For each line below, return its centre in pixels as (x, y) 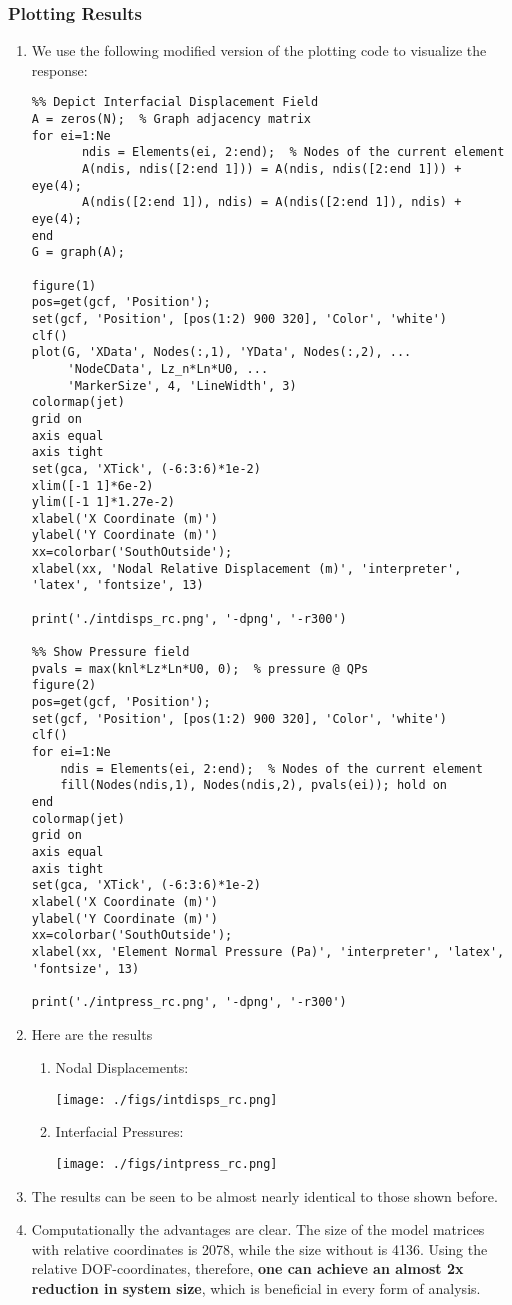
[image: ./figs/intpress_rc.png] (166, 1163)
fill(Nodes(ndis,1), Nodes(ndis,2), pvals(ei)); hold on (254, 785)
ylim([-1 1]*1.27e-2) (103, 502)
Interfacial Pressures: (119, 1131)
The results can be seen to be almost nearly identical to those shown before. (264, 1195)
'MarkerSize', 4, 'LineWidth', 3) (182, 385)
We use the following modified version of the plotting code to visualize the (259, 50)
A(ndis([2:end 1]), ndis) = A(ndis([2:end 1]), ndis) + (271, 202)
